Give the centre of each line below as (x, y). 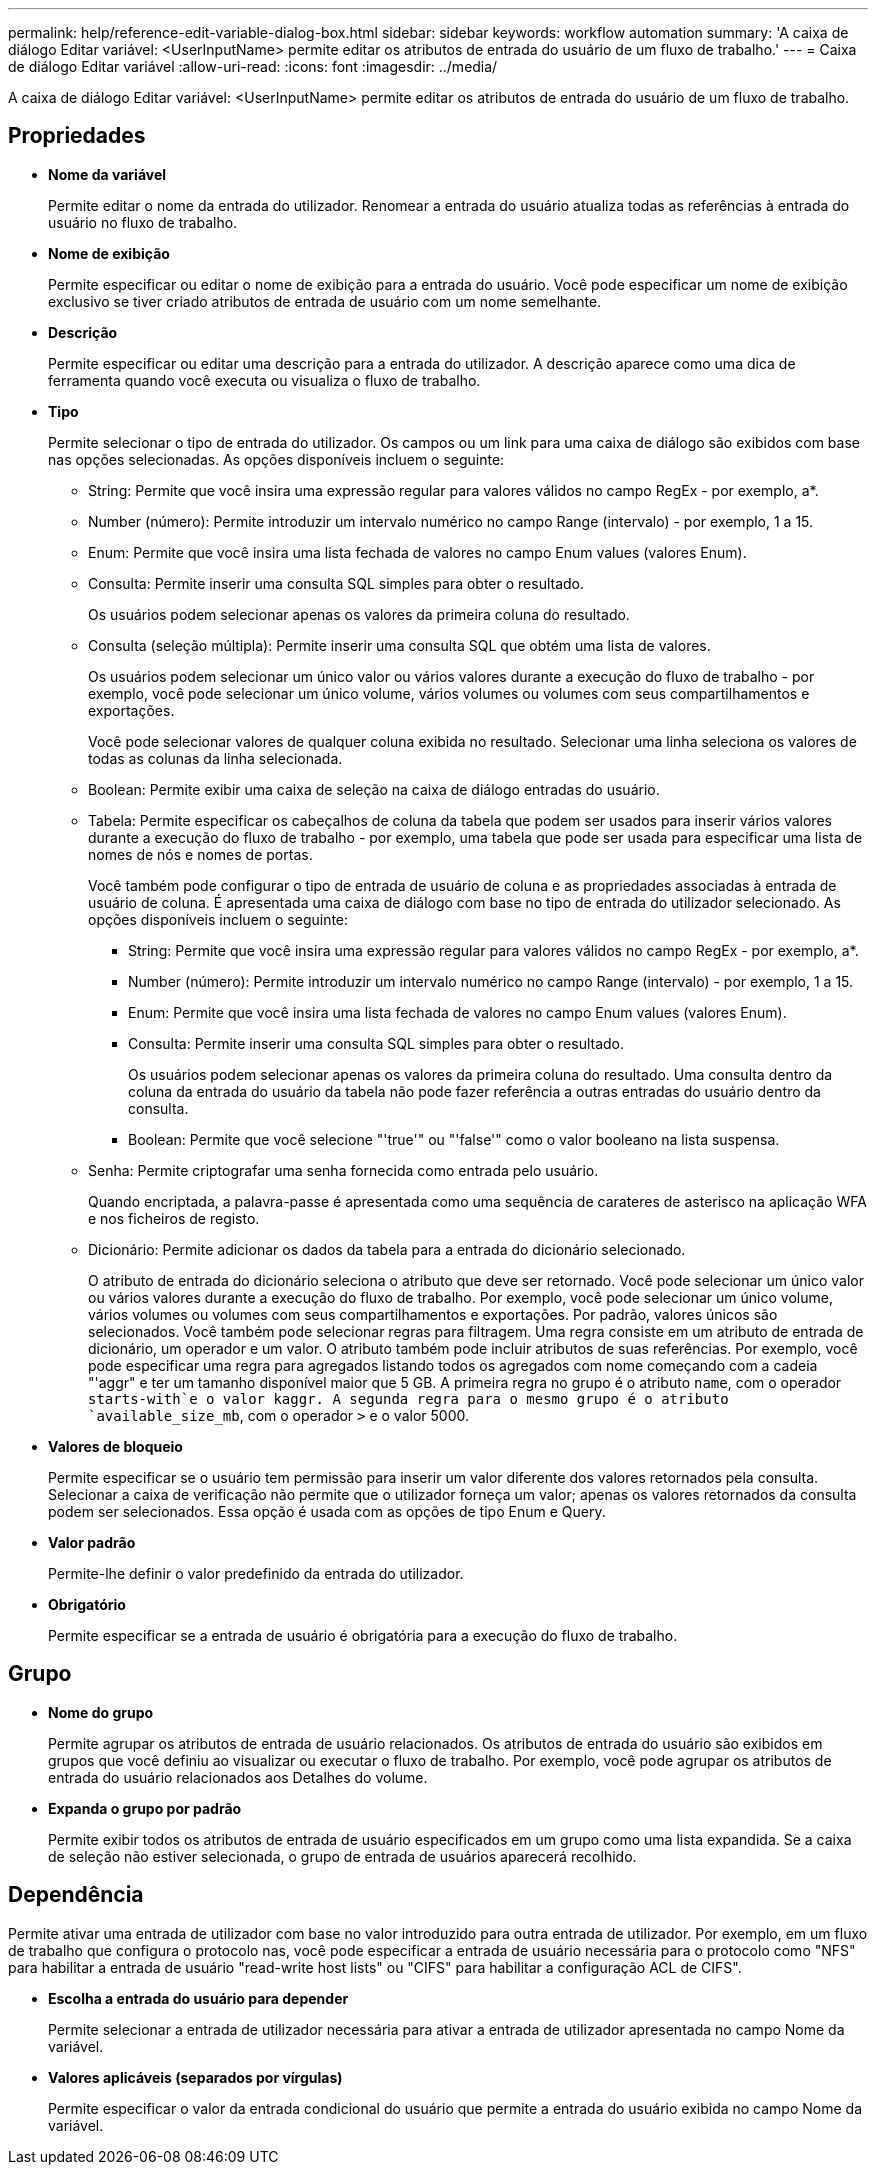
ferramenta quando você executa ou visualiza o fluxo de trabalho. (264, 380)
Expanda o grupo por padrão (145, 1808)
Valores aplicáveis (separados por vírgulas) (195, 2077)
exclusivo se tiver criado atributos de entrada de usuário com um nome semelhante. (325, 301)
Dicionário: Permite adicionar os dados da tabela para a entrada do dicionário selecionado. (387, 1249)
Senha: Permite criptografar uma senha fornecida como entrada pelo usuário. (343, 1170)
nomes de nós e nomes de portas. (200, 854)
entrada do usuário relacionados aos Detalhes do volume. (238, 1777)
